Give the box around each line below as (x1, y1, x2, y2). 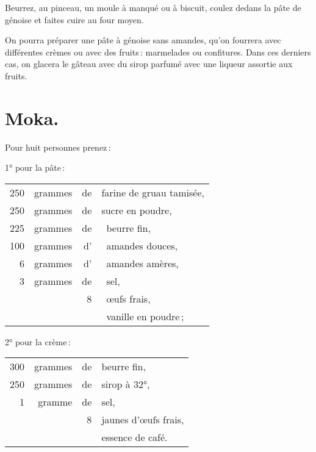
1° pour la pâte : (5, 161, 65, 174)
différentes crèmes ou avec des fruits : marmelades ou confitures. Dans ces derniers (5, 45, 311, 58)
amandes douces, (106, 238, 178, 253)
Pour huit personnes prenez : (5, 140, 111, 153)
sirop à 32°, (101, 377, 150, 392)
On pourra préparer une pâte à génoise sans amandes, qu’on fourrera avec (5, 34, 281, 46)
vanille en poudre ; (106, 309, 184, 323)
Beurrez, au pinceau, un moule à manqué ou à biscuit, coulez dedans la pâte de (5, 1, 301, 13)
